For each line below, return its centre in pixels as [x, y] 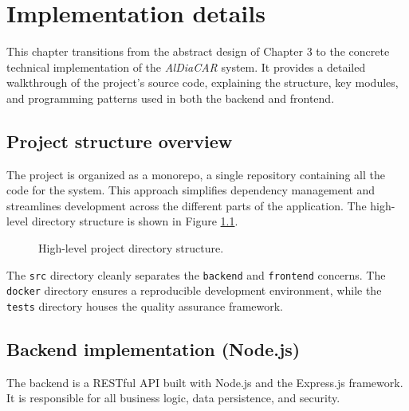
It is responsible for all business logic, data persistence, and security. [173, 398]
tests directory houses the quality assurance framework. [145, 305]
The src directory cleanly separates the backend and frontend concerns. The [196, 274]
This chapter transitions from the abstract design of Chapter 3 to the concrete [198, 51]
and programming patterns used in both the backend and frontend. [171, 98]
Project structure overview [120, 141]
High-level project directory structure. [131, 248]
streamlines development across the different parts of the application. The [187, 205]
